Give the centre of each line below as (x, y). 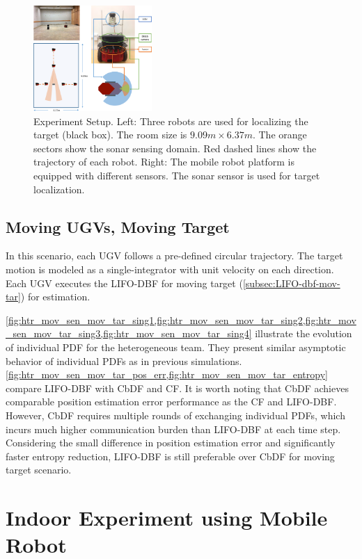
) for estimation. (55, 297)
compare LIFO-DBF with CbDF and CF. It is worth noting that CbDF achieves (177, 388)
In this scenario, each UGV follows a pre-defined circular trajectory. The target (174, 256)
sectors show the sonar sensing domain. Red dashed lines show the (175, 148)
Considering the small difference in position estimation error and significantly (171, 443)
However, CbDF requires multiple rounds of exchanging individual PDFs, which (175, 415)
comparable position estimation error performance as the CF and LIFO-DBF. (171, 402)
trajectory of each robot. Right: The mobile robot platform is (164, 162)
